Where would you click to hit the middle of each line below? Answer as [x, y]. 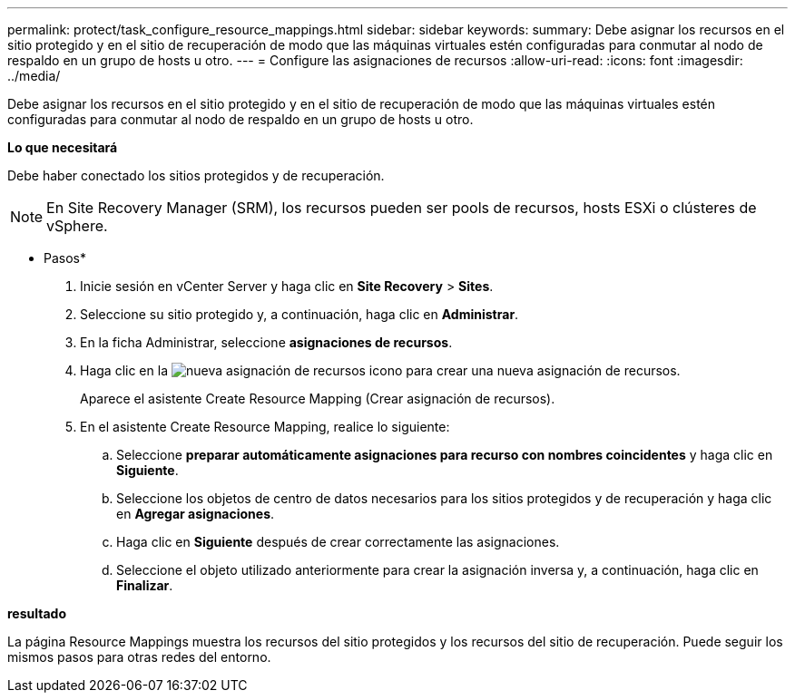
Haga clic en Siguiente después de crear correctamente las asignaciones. [338, 542]
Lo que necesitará [63, 147]
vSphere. [77, 226]
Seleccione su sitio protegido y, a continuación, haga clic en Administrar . [299, 314]
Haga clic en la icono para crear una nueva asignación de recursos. [380, 370]
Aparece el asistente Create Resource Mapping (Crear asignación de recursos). [318, 399]
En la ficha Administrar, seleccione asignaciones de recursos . [266, 342]
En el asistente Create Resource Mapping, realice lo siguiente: [265, 427]
